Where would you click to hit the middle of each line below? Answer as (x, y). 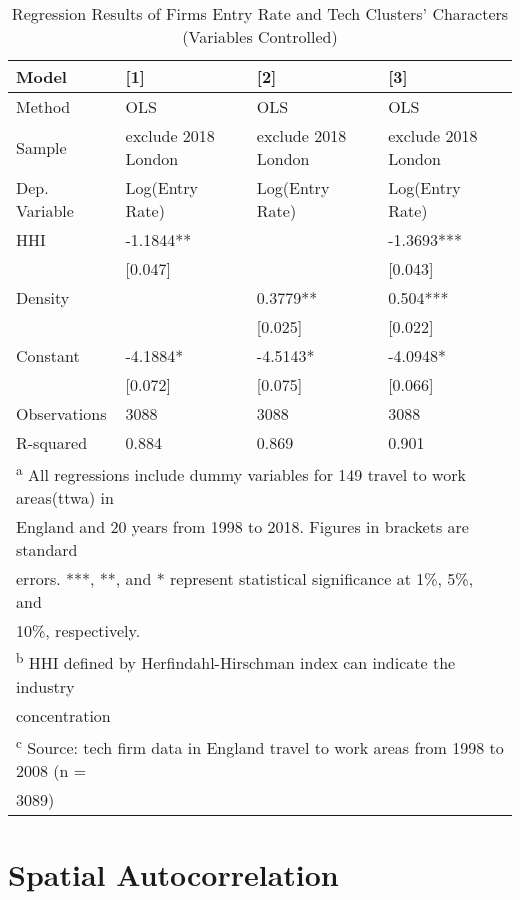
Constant (48, 355)
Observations (61, 413)
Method (43, 106)
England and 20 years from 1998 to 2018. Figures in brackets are (242, 527)
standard (47, 550)
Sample (41, 147)
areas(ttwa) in (65, 498)
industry (45, 686)
